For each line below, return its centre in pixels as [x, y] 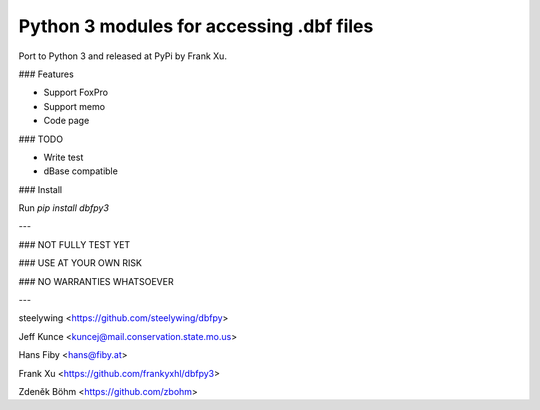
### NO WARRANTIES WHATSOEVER [96, 281]
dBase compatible [81, 171]
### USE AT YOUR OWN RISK [80, 263]
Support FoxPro [76, 92]
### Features [46, 74]
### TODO [41, 139]
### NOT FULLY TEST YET [74, 244]
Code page [66, 121]
